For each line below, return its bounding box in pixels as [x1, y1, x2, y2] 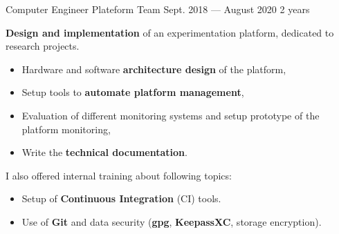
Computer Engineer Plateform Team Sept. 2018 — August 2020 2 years [6, 2, 310, 16]
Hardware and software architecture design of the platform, [21, 61, 286, 76]
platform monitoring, [21, 121, 111, 136]
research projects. [6, 39, 80, 53]
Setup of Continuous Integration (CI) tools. [21, 191, 221, 206]
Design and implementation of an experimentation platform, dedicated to [6, 25, 334, 39]
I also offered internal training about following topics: [6, 168, 232, 182]
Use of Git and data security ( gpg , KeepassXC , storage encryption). [21, 214, 322, 228]
